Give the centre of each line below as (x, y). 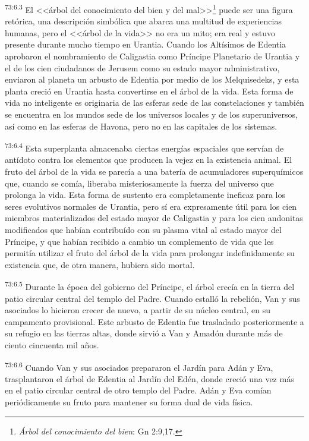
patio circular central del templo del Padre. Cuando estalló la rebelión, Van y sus (152, 298)
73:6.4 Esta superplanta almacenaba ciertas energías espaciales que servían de (144, 147)
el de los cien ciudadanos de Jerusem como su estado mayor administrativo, (142, 67)
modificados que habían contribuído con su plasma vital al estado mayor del (143, 229)
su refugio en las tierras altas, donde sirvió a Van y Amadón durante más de (144, 333)
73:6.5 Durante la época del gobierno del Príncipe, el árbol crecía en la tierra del (150, 286)
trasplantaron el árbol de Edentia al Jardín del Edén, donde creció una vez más (149, 378)
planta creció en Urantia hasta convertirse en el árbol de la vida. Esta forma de (149, 91)
